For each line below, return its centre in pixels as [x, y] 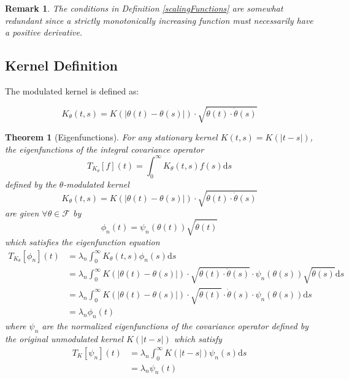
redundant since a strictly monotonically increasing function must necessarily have [159, 20]
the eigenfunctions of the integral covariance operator [105, 149]
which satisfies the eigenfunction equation [82, 241]
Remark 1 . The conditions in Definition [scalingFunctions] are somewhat [144, 8]
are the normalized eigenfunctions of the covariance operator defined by [175, 326]
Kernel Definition [61, 65]
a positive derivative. [44, 32]
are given [22, 212]
